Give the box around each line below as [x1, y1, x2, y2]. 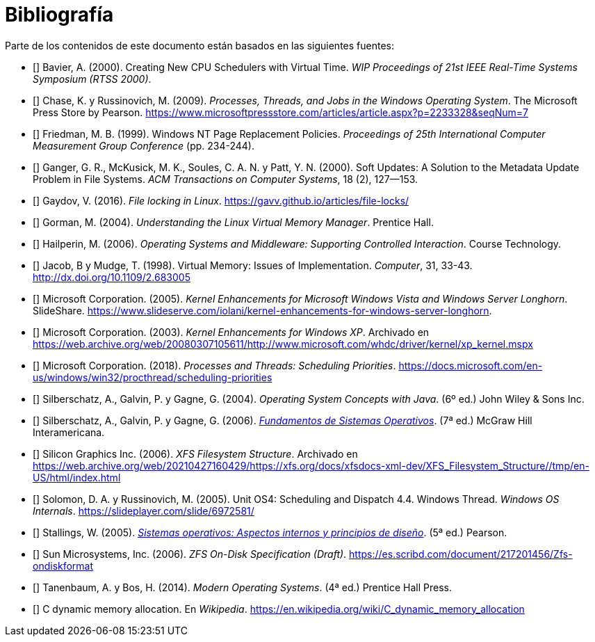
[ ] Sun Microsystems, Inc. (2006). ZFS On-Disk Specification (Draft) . [33, 547, 347, 560]
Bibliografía [5, 3, 114, 26]
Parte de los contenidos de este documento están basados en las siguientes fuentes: [5, 39, 394, 51]
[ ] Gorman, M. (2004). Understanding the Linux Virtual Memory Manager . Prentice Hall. [33, 216, 434, 228]
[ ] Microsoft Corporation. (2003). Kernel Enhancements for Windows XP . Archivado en [33, 326, 430, 338]
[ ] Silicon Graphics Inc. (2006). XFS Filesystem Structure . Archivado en [33, 447, 358, 460]
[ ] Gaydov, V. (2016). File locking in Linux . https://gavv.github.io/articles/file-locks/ [33, 194, 409, 207]
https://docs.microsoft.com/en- [398, 359, 543, 371]
